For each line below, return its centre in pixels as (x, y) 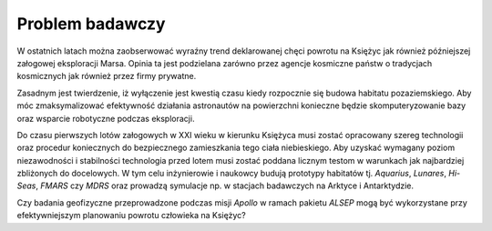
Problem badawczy (91, 24)
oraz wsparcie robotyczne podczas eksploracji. (106, 118)
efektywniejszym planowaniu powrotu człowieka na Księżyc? (131, 216)
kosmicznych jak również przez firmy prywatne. (107, 76)
